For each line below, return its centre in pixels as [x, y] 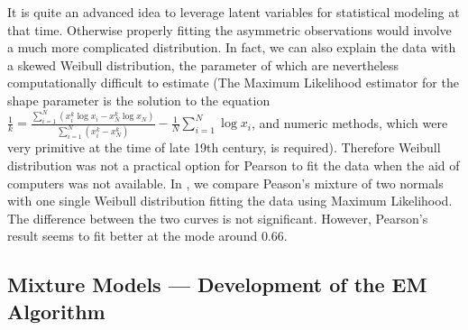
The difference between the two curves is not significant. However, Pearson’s [218, 218]
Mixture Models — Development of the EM [217, 284]
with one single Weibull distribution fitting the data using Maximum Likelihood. [230, 201]
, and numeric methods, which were [350, 122]
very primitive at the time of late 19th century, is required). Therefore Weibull [224, 147]
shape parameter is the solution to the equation [139, 100]
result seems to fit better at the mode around [133, 236]
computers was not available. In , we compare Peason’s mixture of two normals [225, 183]
